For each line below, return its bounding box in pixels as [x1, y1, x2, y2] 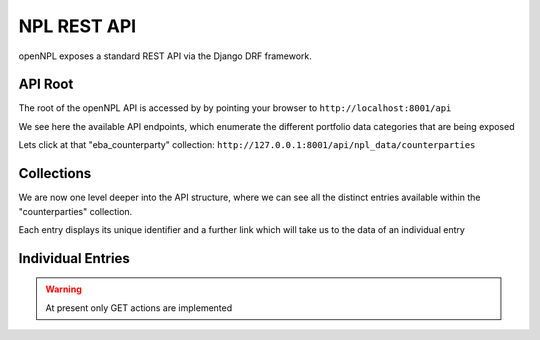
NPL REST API [18, 15, 137, 37]
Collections [18, 165, 92, 182]
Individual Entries [18, 250, 130, 267]
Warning [45, 283, 82, 295]
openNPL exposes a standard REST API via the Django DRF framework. [18, 50, 312, 62]
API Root [18, 76, 74, 93]
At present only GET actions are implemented [45, 301, 233, 314]
